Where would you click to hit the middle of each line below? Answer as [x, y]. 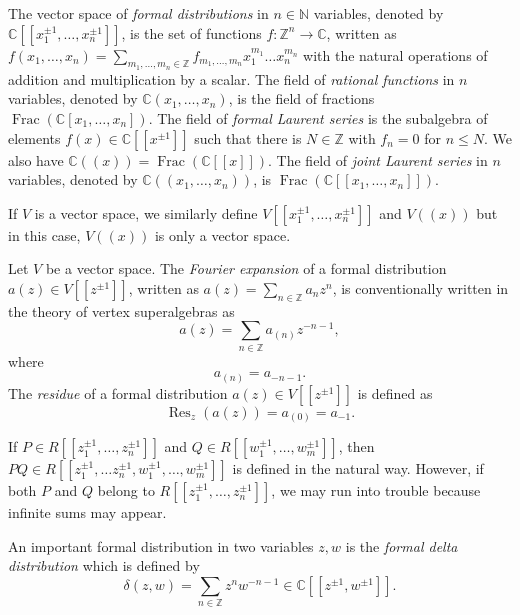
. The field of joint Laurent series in [378, 159]
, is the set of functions [191, 32]
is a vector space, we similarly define [146, 212]
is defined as [395, 392]
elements [34, 137]
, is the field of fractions [301, 98]
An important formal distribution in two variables [161, 545]
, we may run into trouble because [376, 490]
